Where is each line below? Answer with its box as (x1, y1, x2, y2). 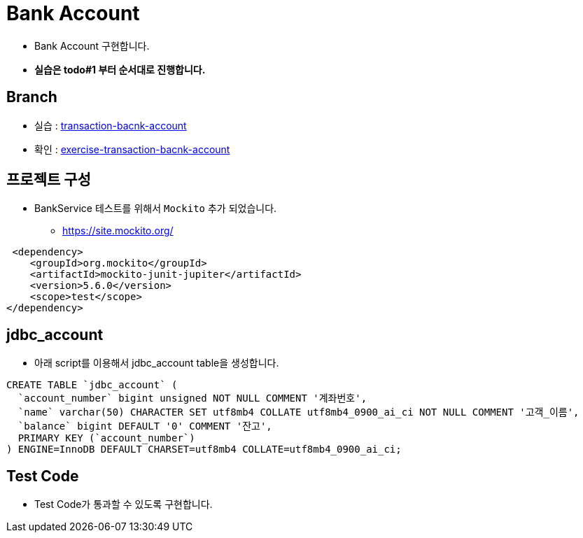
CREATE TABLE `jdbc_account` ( (6, 379, 178, 391)
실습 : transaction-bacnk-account (34, 119, 187, 132)
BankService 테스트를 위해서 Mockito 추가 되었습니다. (34, 202, 277, 215)
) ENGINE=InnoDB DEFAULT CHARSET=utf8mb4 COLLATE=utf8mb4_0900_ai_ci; (6, 444, 402, 455)
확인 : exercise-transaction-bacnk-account (34, 143, 230, 155)
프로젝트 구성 (6, 171, 91, 189)
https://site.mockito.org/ (62, 225, 174, 237)
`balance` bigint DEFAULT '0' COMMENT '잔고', (17, 420, 272, 432)
